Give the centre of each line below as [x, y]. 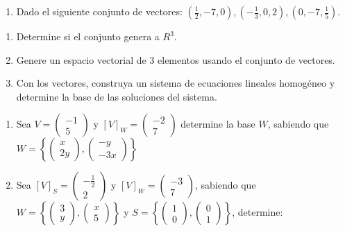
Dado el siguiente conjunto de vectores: [99, 11]
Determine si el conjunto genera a [88, 36]
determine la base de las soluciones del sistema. [117, 96]
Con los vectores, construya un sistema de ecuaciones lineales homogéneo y [176, 83]
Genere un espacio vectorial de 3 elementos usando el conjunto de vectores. [176, 59]
